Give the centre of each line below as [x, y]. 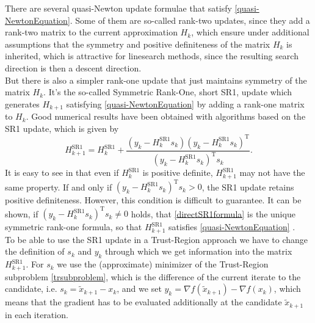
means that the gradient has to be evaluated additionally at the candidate [143, 302]
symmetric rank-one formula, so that [74, 227]
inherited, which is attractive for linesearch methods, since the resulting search [152, 56]
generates [22, 103]
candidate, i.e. [31, 289]
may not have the [272, 172]
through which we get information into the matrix [199, 251]
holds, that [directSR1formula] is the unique [213, 213]
